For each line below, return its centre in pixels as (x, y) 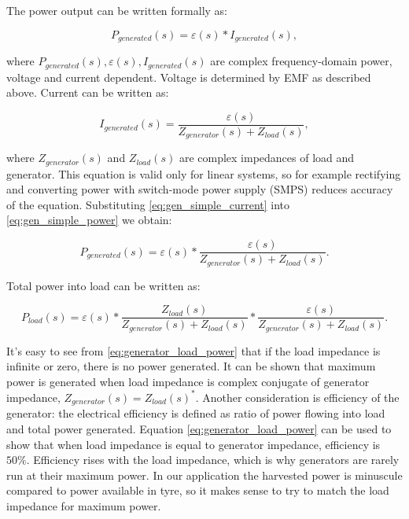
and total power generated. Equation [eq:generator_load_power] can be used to (199, 428)
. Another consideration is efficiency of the (297, 397)
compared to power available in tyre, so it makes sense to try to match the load (198, 490)
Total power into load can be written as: (103, 285)
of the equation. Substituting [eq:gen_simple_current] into (148, 204)
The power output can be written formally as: (117, 10)
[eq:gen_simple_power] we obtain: (89, 220)
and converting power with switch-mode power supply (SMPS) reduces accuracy (200, 189)
